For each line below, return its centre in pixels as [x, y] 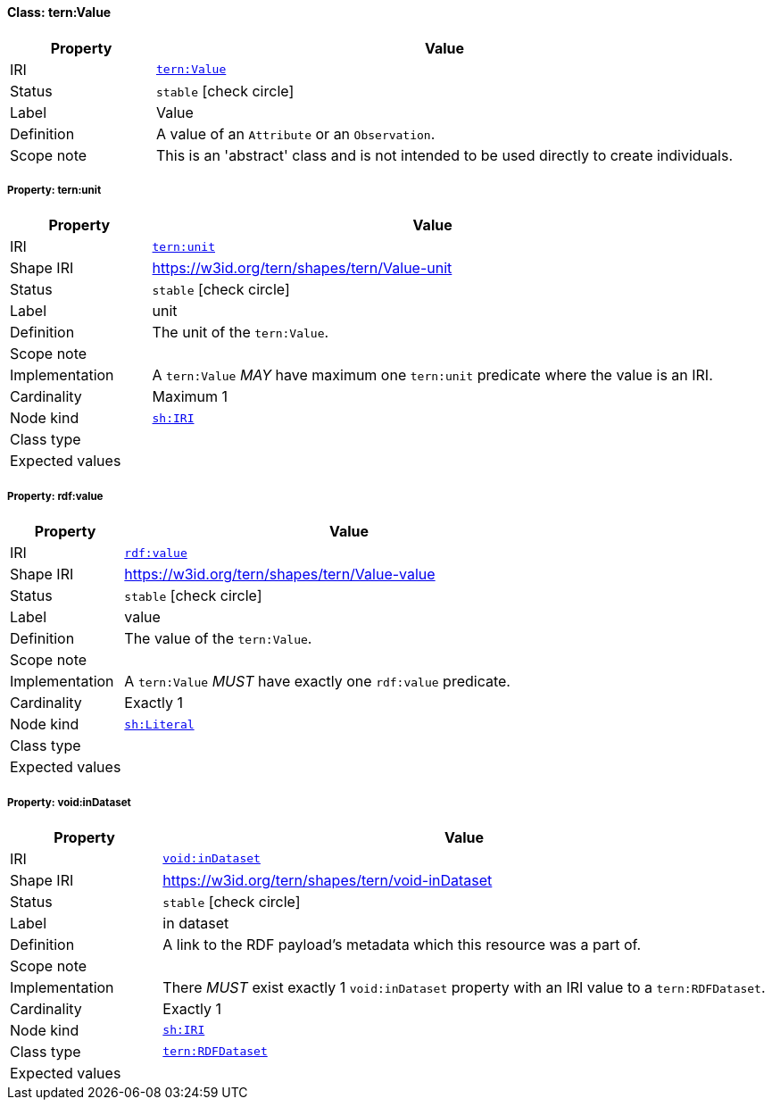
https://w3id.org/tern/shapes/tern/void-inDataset [328, 880]
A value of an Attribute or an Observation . [296, 133]
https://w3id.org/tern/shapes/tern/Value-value [280, 574]
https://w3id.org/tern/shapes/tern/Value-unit [302, 268]
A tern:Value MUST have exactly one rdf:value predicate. [317, 682]
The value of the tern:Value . [218, 639]
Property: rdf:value [55, 496]
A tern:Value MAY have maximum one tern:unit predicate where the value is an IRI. [432, 375]
